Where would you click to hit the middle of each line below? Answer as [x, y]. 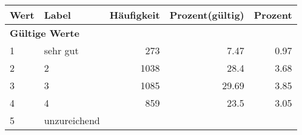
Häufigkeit [135, 15]
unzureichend [72, 120]
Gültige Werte [45, 33]
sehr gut [61, 50]
